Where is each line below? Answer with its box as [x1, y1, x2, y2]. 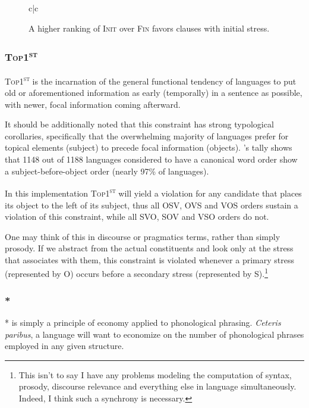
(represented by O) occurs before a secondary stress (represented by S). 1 [5, 266, 268, 280]
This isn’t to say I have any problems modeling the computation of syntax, [18, 368, 292, 381]
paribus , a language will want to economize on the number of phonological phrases [5, 328, 304, 340]
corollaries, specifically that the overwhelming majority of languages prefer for [5, 129, 289, 142]
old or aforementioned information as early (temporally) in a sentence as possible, [5, 86, 302, 99]
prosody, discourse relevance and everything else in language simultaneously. [18, 380, 297, 393]
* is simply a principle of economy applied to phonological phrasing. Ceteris [5, 316, 281, 328]
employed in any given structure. [5, 340, 124, 352]
